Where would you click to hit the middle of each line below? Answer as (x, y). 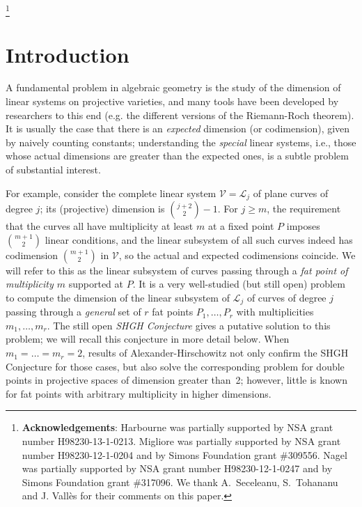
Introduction (68, 54)
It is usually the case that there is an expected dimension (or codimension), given (178, 128)
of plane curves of (291, 193)
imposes (303, 226)
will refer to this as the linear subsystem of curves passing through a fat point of (177, 270)
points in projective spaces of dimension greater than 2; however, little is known (176, 380)
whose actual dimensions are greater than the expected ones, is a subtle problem (177, 156)
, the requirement (304, 209)
